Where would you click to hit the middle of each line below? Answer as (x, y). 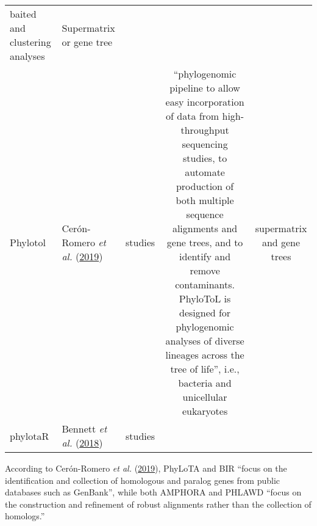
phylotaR (30, 436)
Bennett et (84, 429)
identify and (205, 256)
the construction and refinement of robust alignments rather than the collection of (158, 504)
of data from (193, 116)
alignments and (205, 228)
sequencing (205, 144)
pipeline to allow (205, 88)
